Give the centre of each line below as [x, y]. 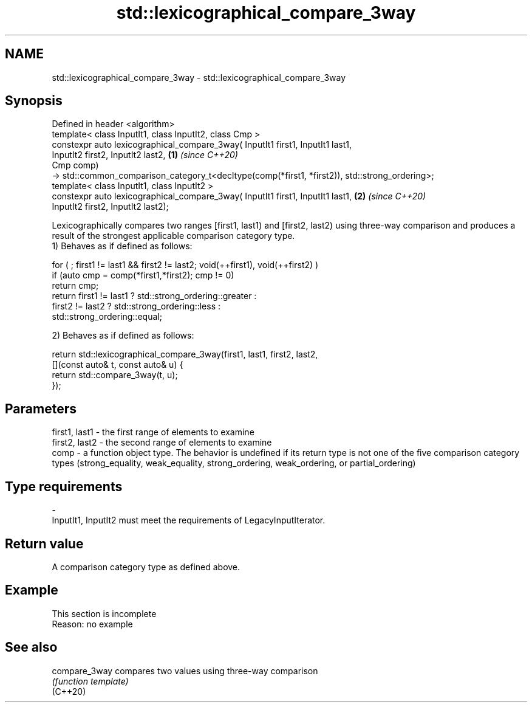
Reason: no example [92, 624]
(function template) [90, 681]
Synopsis [34, 101]
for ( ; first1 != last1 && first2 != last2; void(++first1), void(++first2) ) [185, 265]
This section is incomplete [104, 613]
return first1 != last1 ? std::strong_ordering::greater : [154, 296]
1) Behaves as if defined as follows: [122, 246]
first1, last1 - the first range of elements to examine [153, 432]
